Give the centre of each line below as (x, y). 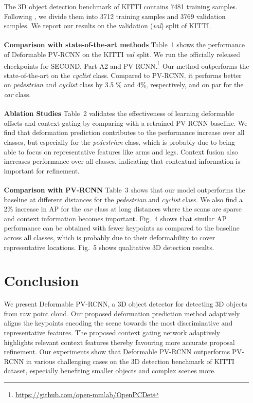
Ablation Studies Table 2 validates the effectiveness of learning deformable (119, 113)
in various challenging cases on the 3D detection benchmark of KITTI (130, 361)
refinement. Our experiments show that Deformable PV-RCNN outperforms (117, 352)
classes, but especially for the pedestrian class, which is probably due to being (119, 142)
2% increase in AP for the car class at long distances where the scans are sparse (123, 209)
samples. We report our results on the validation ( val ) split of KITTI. (108, 26)
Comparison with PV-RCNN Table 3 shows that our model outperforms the (125, 189)
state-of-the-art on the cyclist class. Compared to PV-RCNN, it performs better (123, 75)
